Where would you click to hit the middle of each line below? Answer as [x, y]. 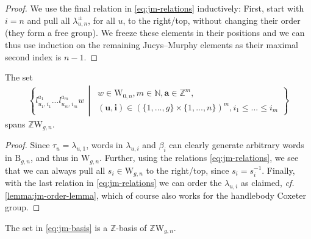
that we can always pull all [55, 170]
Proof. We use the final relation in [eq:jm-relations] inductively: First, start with [155, 8]
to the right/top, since [188, 170]
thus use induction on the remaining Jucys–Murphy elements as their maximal [152, 44]
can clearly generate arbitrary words [237, 145]
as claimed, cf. [268, 182]
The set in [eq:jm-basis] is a [56, 227]
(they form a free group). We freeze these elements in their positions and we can [155, 33]
